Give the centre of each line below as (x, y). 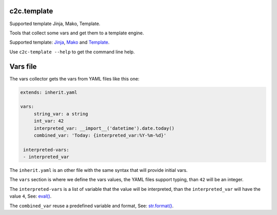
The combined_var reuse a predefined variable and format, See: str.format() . (92, 206)
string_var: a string (61, 114)
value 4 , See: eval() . (31, 196)
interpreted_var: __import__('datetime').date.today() (104, 128)
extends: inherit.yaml (49, 92)
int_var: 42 (49, 121)
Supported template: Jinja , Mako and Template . (60, 42)
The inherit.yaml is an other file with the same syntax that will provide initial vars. (98, 170)
